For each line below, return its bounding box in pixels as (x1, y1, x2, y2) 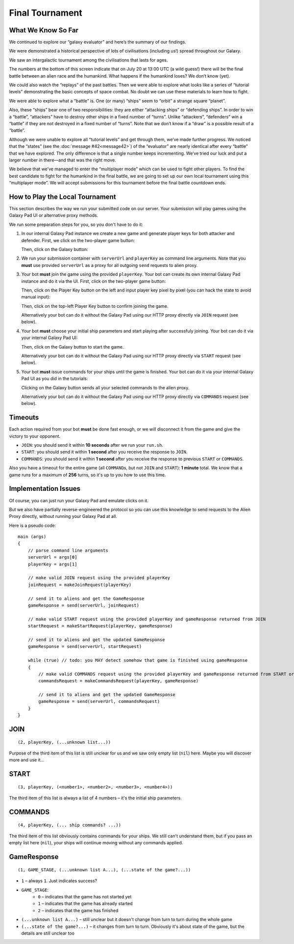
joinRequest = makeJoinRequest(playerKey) (27, 582, 132, 588)
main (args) (18, 534, 47, 539)
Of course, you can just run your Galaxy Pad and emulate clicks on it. (9, 497, 149, 503)
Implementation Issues (9, 485, 81, 493)
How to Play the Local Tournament (9, 192, 116, 201)
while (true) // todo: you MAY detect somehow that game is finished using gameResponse (27, 658, 248, 663)
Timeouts (9, 413, 39, 422)
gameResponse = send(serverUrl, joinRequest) (27, 603, 140, 608)
